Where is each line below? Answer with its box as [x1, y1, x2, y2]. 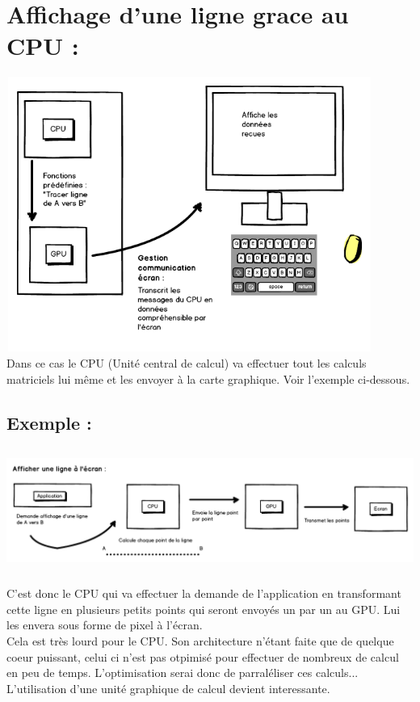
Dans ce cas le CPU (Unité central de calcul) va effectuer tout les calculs [6, 355, 367, 372]
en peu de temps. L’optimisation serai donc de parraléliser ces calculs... [6, 664, 359, 681]
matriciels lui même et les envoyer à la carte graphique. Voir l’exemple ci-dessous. [6, 370, 410, 387]
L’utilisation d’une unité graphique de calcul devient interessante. [6, 679, 330, 696]
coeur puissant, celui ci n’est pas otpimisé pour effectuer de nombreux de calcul [6, 648, 399, 665]
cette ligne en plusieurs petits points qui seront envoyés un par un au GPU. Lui [6, 600, 401, 617]
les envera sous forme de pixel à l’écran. [6, 616, 203, 633]
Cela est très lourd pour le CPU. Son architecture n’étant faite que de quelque [6, 633, 394, 649]
